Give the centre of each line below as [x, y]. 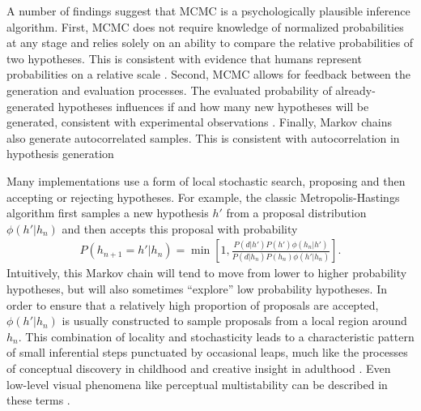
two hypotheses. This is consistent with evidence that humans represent [184, 58]
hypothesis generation [60, 154]
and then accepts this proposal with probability [180, 228]
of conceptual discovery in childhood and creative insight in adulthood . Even [199, 368]
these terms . [38, 400]
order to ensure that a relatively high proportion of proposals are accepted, [193, 304]
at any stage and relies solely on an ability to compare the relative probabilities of [210, 43]
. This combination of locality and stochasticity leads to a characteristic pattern [216, 336]
